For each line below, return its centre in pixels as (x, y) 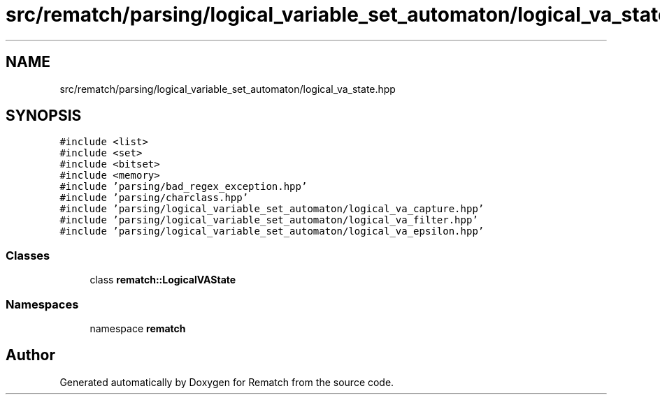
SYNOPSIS (44, 116)
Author (30, 355)
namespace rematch (138, 328)
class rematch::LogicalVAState (163, 280)
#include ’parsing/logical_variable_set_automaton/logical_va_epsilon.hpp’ (272, 231)
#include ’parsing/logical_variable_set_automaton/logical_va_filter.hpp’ (269, 220)
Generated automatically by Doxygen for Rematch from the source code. (227, 382)
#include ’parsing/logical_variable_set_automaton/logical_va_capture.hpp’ (272, 209)
